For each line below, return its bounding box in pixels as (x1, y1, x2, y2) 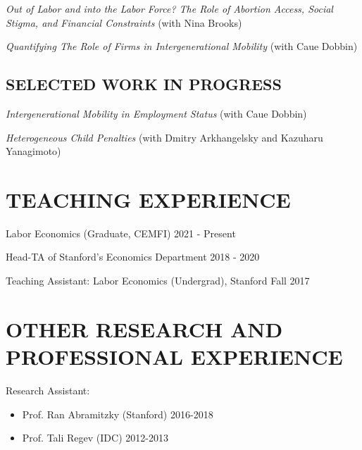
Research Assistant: (6, 382, 90, 397)
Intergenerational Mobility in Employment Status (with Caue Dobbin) (6, 106, 307, 120)
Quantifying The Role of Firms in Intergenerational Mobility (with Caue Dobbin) (6, 39, 358, 54)
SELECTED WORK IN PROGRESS (6, 73, 282, 95)
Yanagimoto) (6, 144, 61, 158)
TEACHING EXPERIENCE (6, 185, 291, 213)
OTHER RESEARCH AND (6, 314, 283, 343)
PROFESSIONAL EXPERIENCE (6, 342, 343, 371)
